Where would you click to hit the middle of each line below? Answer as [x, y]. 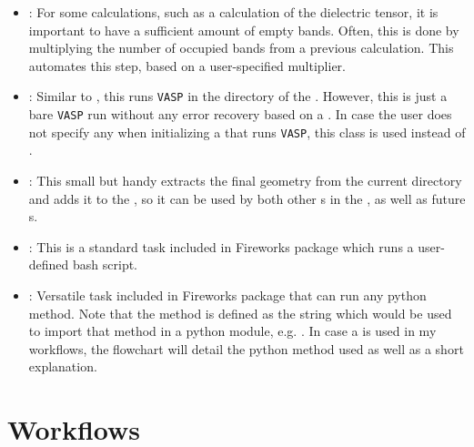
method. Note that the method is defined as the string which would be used [240, 313]
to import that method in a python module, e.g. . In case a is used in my [232, 331]
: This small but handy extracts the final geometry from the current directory [245, 180]
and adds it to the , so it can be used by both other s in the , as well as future [247, 198]
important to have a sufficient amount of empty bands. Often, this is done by [244, 30]
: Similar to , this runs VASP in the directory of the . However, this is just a [238, 96]
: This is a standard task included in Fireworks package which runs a [221, 246]
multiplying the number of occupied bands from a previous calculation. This [241, 48]
